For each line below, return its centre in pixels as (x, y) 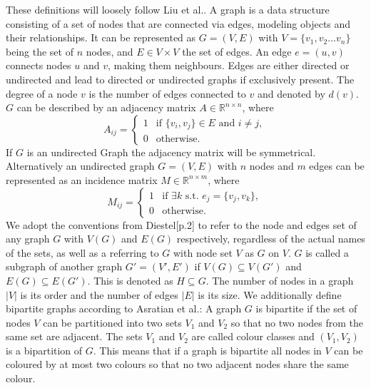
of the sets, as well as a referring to (82, 252)
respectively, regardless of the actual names (271, 239)
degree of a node (42, 93)
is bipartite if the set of (306, 308)
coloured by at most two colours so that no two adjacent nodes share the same (177, 364)
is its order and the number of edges (99, 294)
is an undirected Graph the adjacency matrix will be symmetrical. (171, 152)
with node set (203, 252)
